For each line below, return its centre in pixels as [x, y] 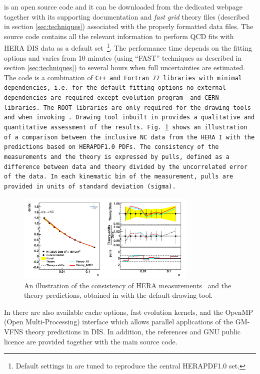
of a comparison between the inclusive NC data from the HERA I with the [129, 137]
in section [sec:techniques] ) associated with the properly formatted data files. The [129, 26]
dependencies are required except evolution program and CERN [111, 98]
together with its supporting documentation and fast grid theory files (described [127, 16]
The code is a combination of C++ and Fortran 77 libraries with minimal [123, 77]
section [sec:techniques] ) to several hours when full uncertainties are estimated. [125, 67]
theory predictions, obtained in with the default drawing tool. [118, 295]
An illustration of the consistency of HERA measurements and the [128, 285]
